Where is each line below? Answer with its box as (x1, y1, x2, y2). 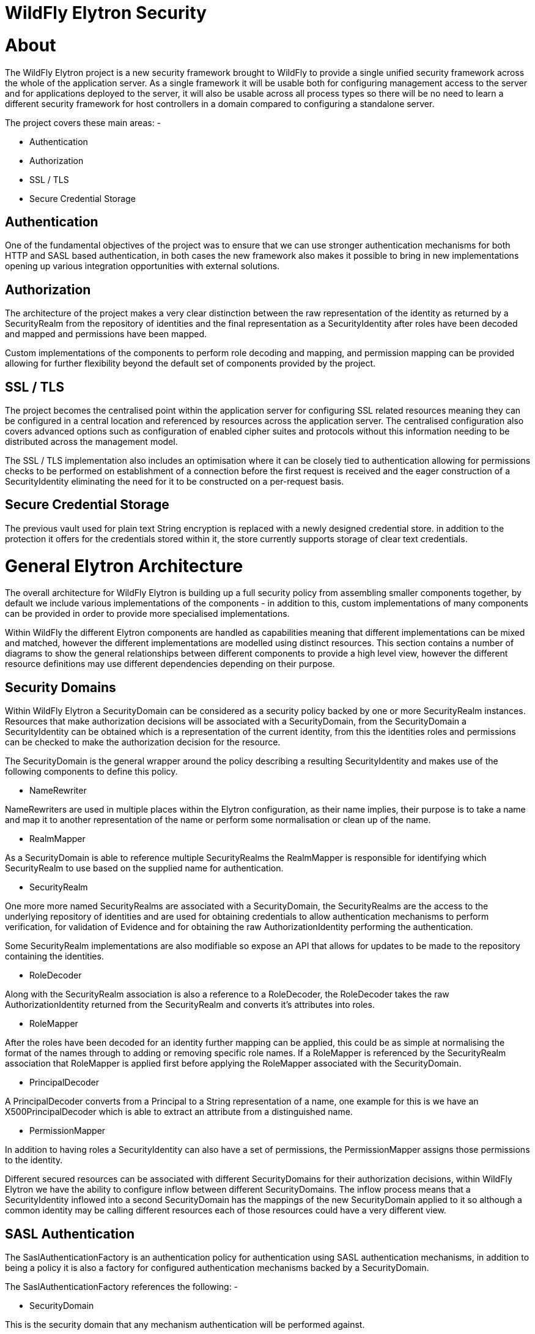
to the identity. (5, 1155, 63, 1166)
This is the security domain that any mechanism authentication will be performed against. (5, 1319, 365, 1330)
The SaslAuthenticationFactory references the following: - (5, 1281, 238, 1292)
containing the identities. (5, 951, 104, 962)
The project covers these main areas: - (5, 117, 161, 128)
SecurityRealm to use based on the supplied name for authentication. (5, 863, 284, 874)
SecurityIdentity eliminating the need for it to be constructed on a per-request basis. (5, 476, 344, 487)
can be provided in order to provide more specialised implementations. (5, 608, 290, 619)
